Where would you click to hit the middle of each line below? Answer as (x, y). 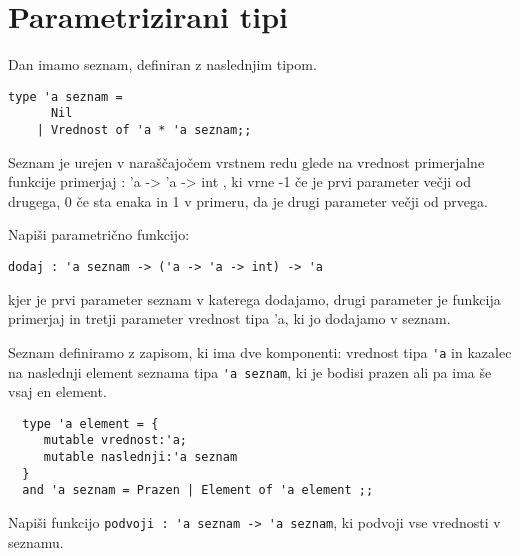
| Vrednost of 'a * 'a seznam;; (144, 130)
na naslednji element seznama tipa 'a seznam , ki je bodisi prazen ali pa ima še (250, 371)
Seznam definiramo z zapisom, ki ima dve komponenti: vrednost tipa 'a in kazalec (260, 351)
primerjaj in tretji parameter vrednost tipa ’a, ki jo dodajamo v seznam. (229, 318)
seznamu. (36, 541)
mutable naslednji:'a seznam (140, 457)
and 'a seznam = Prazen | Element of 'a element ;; (198, 490)
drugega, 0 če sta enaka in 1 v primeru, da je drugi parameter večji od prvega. (248, 200)
